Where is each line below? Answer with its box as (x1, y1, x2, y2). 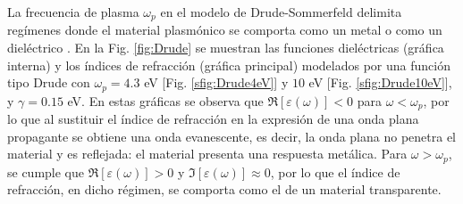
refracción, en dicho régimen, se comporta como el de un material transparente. (7, 180, 442, 199)
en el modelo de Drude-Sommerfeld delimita (160, 3, 402, 20)
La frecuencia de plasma (7, 3, 139, 20)
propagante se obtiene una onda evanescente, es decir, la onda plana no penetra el (7, 126, 456, 145)
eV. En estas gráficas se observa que (67, 91, 264, 110)
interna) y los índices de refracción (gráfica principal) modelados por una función (7, 55, 450, 74)
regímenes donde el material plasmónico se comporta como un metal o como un (7, 20, 442, 39)
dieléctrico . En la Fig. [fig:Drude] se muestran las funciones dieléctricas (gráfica (7, 38, 444, 57)
